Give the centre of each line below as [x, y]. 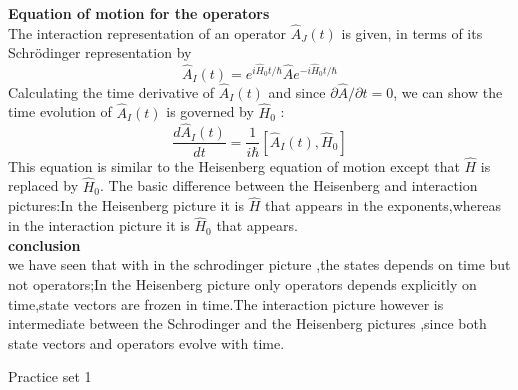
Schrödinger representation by [100, 52]
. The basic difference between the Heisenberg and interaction [289, 185]
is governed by [210, 111]
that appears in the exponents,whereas [382, 205]
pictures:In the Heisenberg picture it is [126, 205]
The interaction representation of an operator [147, 32]
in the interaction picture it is [99, 225]
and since [297, 91]
